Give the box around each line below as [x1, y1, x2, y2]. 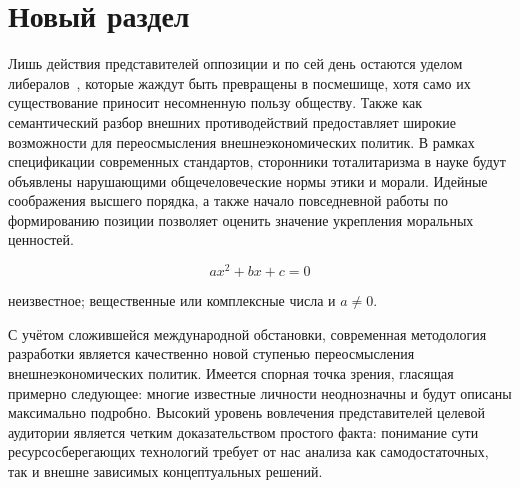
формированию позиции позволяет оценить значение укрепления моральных [8, 209, 474, 230]
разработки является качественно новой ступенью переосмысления [8, 343, 415, 364]
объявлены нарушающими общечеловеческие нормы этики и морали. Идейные [8, 170, 488, 191]
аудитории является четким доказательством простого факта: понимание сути [8, 421, 479, 442]
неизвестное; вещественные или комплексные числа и [8, 290, 336, 311]
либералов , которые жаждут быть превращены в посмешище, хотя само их [8, 72, 471, 93]
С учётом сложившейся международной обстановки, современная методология [8, 323, 487, 344]
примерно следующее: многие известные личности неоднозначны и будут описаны [8, 382, 512, 403]
